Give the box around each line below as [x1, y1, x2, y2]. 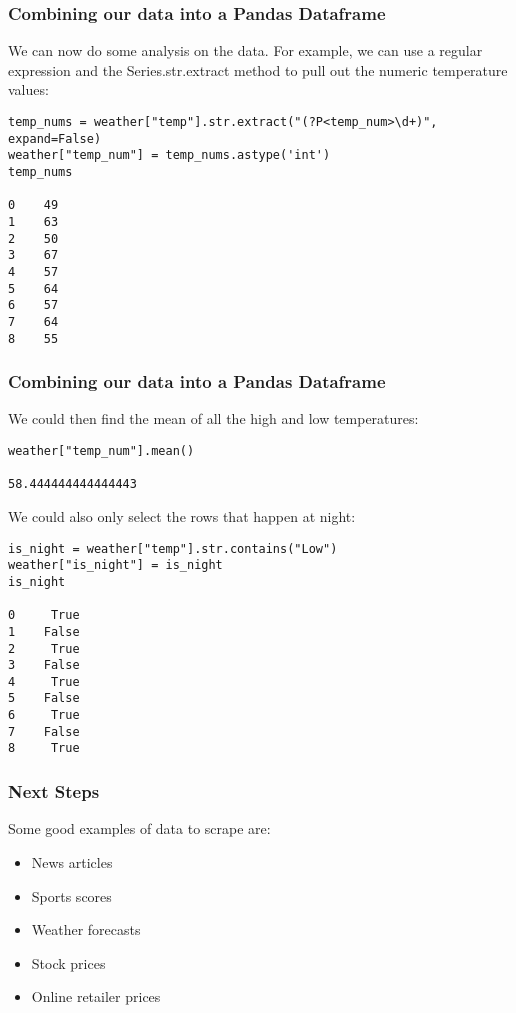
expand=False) [8, 131, 102, 146]
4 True [8, 674, 80, 689]
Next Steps [8, 779, 100, 804]
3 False [8, 658, 80, 673]
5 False [8, 691, 80, 706]
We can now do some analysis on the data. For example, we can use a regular [8, 40, 483, 61]
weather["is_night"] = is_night [8, 558, 223, 573]
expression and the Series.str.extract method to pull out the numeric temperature [8, 59, 508, 80]
